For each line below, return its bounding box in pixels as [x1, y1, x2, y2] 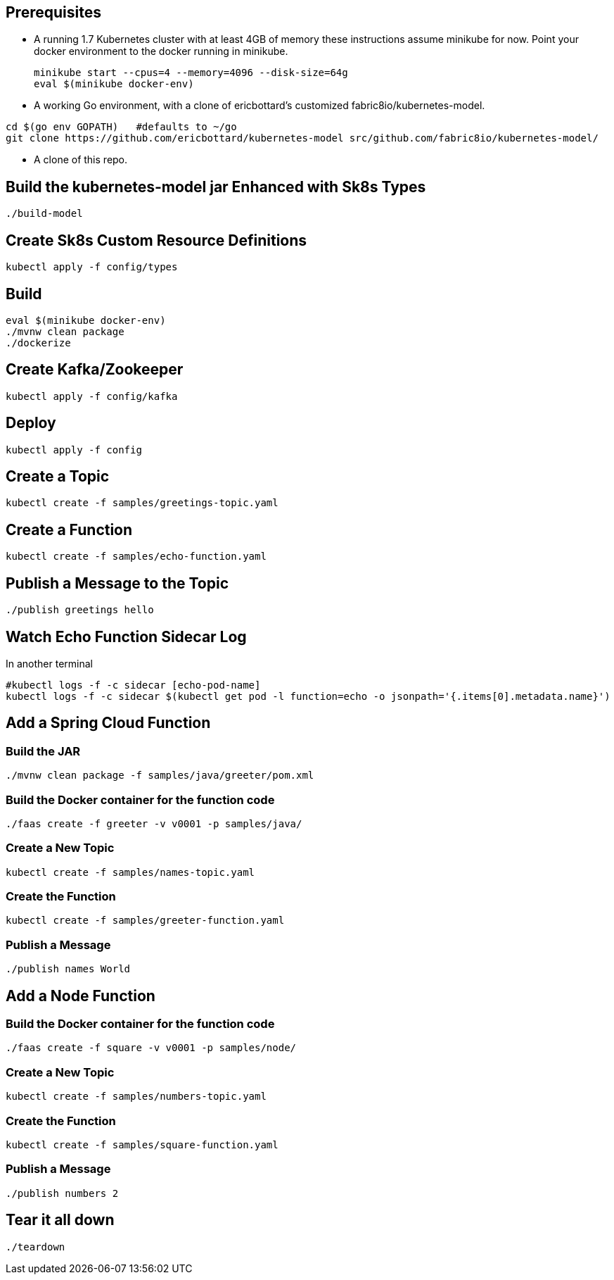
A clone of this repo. [34, 153, 128, 166]
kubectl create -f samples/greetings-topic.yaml [6, 497, 279, 509]
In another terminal [6, 658, 93, 670]
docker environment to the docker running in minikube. [34, 45, 288, 58]
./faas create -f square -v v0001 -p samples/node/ [6, 1042, 297, 1054]
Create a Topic [6, 468, 110, 486]
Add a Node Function [6, 986, 155, 1005]
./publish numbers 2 [6, 1187, 119, 1199]
